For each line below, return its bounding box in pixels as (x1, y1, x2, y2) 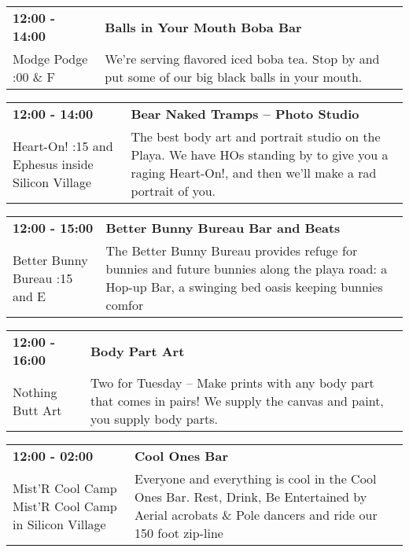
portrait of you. (131, 182, 216, 200)
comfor (105, 296, 144, 314)
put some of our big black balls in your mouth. (105, 68, 363, 86)
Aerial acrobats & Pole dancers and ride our (134, 506, 378, 524)
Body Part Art (90, 341, 185, 360)
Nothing (13, 382, 57, 401)
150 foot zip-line (134, 524, 223, 542)
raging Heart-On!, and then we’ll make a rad (131, 164, 377, 182)
